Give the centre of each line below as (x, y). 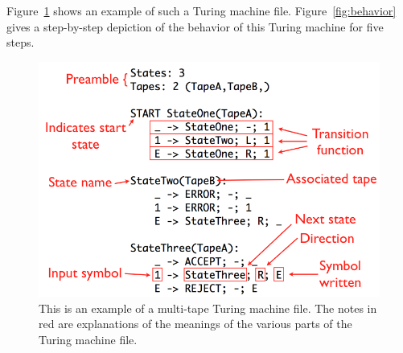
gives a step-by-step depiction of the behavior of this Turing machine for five (195, 26)
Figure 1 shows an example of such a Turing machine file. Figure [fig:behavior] (201, 10)
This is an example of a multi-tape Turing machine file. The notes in (208, 308)
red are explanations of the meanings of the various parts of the (195, 324)
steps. (21, 42)
